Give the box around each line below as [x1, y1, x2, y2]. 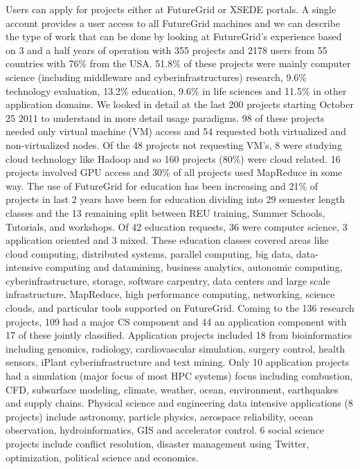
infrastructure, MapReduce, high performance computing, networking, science [6, 287, 335, 301]
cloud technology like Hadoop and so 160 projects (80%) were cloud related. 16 [6, 151, 341, 166]
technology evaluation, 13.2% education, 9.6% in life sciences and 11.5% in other [6, 83, 347, 98]
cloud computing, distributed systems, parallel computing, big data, [6, 246, 294, 260]
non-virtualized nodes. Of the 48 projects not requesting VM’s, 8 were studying [6, 137, 342, 152]
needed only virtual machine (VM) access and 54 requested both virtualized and [6, 124, 346, 139]
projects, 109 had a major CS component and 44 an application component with [6, 314, 347, 328]
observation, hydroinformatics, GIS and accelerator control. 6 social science [6, 423, 324, 437]
